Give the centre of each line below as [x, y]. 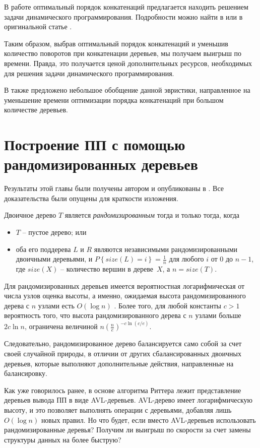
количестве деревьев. [36, 110]
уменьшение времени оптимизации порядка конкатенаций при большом [114, 100]
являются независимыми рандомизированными [166, 249]
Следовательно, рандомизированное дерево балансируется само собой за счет [123, 343]
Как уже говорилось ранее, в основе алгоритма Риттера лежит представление [123, 390]
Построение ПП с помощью [95, 144]
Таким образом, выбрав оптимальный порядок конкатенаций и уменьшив [116, 43]
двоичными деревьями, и [54, 259]
